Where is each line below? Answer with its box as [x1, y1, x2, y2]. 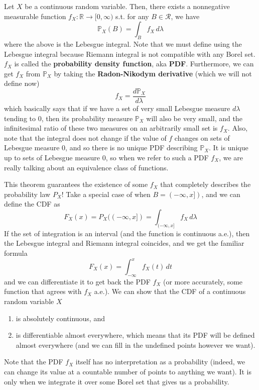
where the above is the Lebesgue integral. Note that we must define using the [4, 38, 242, 49]
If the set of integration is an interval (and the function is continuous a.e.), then [4, 228, 250, 238]
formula [4, 247, 28, 258]
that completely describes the [160, 179, 251, 189]
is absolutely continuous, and [16, 313, 105, 323]
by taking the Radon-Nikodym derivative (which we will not [54, 68, 252, 78]
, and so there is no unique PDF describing [65, 142, 198, 153]
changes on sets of [174, 132, 230, 143]
